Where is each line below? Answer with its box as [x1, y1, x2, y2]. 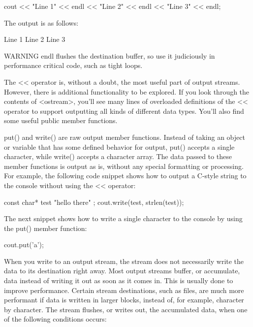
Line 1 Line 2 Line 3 [4, 34, 65, 44]
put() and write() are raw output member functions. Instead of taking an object [4, 131, 245, 142]
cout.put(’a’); [4, 239, 44, 250]
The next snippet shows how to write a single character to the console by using [4, 213, 243, 224]
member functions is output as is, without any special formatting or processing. [4, 161, 244, 171]
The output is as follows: [4, 17, 79, 28]
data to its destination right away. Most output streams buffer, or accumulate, [4, 265, 240, 276]
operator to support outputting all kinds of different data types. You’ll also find [4, 105, 244, 116]
